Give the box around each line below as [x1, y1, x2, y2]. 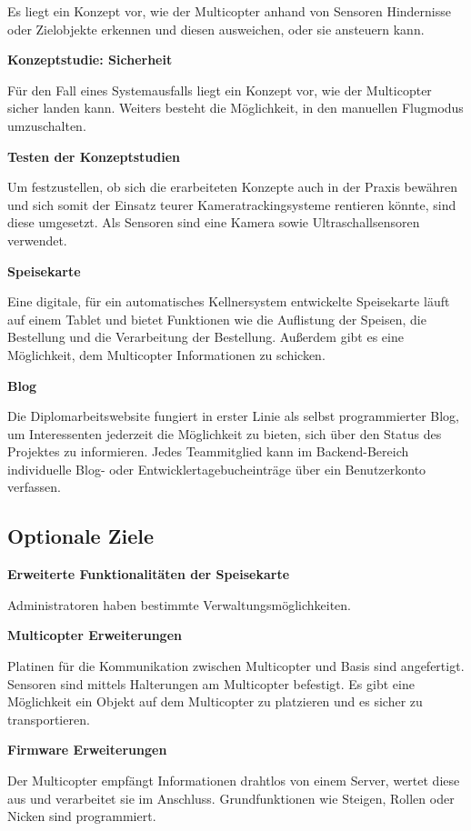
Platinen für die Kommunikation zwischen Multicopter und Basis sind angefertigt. [7, 656, 465, 676]
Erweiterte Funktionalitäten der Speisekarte [7, 565, 290, 584]
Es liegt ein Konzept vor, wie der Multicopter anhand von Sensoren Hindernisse [7, 2, 451, 20]
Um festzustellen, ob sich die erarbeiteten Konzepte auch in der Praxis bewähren [7, 177, 457, 196]
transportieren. [7, 709, 90, 728]
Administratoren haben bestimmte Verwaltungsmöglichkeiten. [7, 595, 351, 614]
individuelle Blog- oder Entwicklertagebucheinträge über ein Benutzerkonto [7, 459, 426, 478]
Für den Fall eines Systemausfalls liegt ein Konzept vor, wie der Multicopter [7, 80, 432, 99]
